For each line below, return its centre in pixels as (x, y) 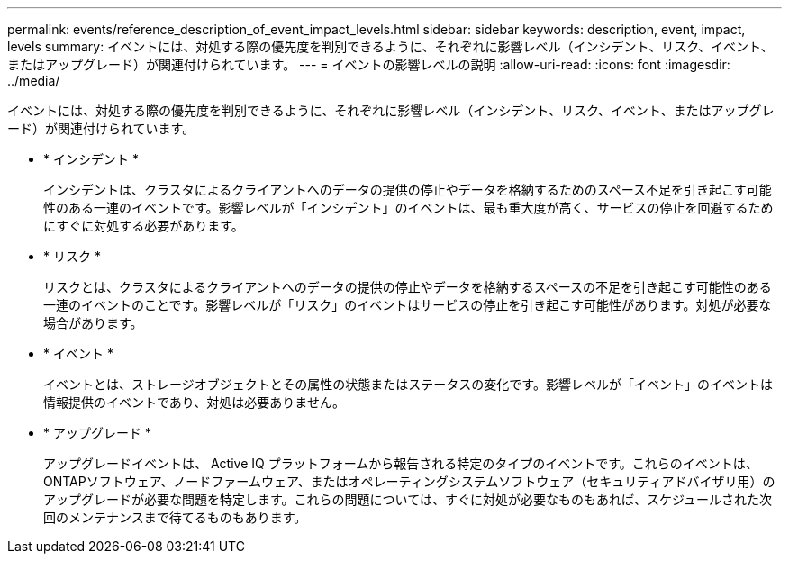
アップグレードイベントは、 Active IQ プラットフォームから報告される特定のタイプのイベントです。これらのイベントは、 (401, 463)
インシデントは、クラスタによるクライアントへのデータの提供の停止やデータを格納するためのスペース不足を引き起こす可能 (408, 190)
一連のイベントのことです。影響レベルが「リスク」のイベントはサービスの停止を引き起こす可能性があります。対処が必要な (408, 305)
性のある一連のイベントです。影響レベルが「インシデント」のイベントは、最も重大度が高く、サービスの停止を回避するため (408, 208)
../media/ (34, 81)
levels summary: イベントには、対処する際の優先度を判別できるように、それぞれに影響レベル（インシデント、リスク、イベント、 (390, 46)
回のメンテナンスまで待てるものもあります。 (175, 517)
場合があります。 (93, 323)
